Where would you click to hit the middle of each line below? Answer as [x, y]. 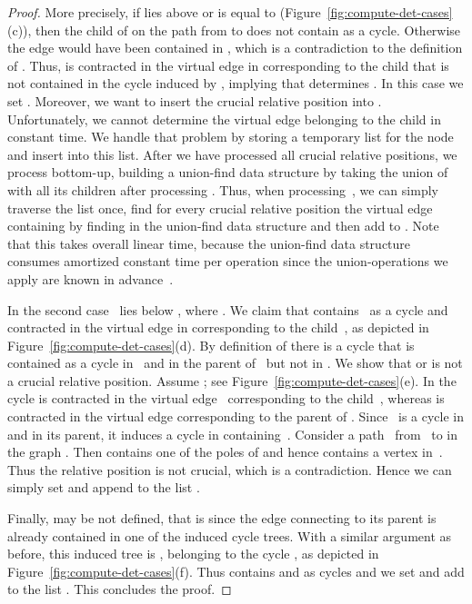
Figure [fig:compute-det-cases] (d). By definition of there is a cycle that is [211, 345]
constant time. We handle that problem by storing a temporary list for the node [231, 137]
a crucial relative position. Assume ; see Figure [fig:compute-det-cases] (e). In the [232, 380]
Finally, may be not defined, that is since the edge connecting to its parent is [222, 518]
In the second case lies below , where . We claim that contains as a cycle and [228, 309]
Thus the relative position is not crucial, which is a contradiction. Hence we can [230, 469]
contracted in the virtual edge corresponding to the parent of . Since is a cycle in [236, 416]
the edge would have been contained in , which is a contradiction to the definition [235, 48]
